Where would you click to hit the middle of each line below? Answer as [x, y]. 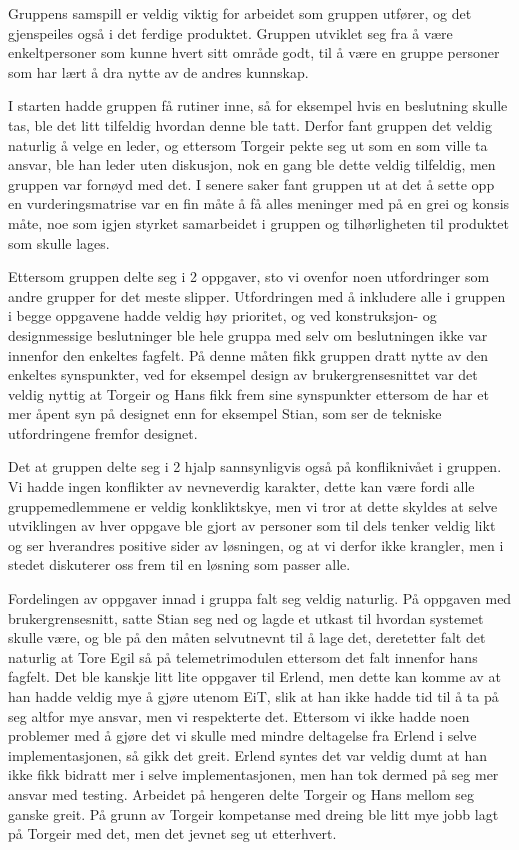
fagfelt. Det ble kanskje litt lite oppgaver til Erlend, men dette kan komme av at [254, 676]
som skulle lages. [59, 242]
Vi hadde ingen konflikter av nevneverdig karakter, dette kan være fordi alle [241, 486]
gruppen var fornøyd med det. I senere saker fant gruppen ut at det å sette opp [251, 183]
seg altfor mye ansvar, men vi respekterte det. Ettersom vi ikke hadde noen [239, 715]
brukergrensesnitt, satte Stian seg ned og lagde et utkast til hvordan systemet [246, 617]
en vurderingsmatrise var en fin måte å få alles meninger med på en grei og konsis [259, 203]
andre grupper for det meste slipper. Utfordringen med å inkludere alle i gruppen [257, 295]
